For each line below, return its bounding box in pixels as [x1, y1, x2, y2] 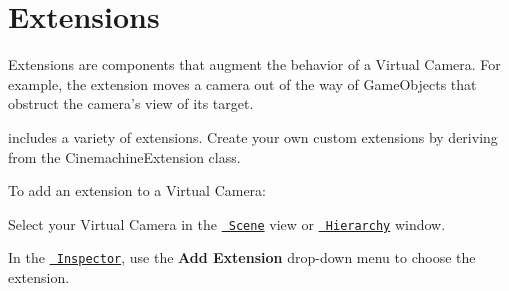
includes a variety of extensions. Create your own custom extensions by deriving [8, 126, 498, 147]
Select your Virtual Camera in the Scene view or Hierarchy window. [8, 213, 446, 234]
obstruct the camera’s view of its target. [8, 93, 254, 114]
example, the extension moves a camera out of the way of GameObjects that [8, 73, 477, 94]
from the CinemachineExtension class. [8, 146, 241, 167]
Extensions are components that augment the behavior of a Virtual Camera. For [8, 54, 501, 75]
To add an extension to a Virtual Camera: [8, 180, 266, 201]
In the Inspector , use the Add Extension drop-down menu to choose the [8, 247, 476, 268]
